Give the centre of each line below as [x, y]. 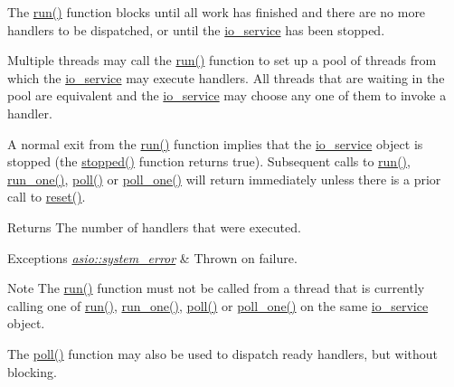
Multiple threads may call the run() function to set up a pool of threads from [222, 60]
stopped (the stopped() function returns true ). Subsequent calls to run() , [209, 161]
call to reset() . [47, 197]
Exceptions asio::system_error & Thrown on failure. [152, 257]
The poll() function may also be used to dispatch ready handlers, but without [223, 353]
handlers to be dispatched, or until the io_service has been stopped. [196, 29]
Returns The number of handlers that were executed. [154, 227]
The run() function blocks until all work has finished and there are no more [217, 12]
